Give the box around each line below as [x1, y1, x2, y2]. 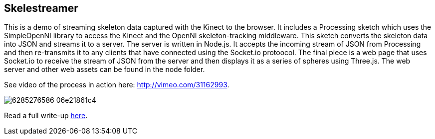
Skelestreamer [4, 2, 78, 14]
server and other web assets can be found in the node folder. [4, 65, 205, 74]
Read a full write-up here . [4, 111, 88, 120]
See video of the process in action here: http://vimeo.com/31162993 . [4, 80, 229, 89]
